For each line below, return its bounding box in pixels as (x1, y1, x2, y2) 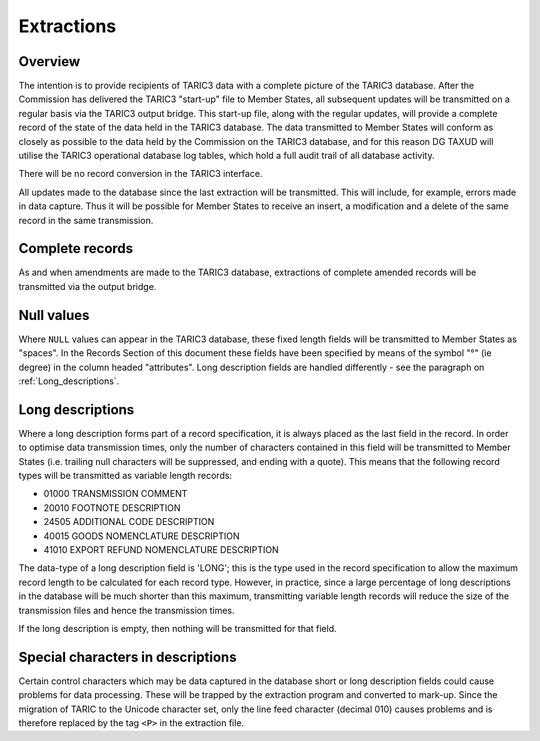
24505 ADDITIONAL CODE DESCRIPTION (43, 516, 215, 528)
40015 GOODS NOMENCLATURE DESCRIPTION (43, 530, 240, 542)
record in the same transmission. (18, 214, 154, 226)
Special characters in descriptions (18, 648, 237, 665)
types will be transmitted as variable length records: (18, 470, 233, 482)
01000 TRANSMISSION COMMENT (43, 488, 188, 500)
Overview (18, 53, 81, 70)
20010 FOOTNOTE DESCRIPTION (43, 501, 181, 514)
